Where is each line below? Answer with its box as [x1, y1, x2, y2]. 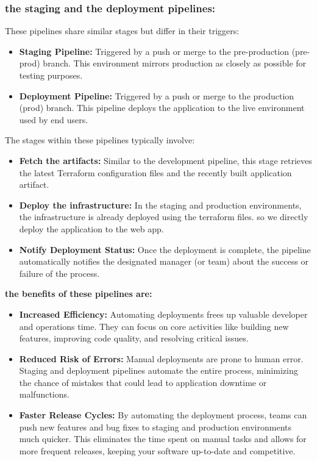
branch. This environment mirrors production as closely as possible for [43, 57, 307, 70]
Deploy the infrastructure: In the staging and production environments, [19, 198, 302, 211]
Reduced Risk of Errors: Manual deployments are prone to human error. [19, 352, 304, 365]
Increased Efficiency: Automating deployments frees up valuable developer [19, 307, 308, 320]
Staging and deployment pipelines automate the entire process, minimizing [19, 364, 298, 377]
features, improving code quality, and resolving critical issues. [19, 332, 249, 345]
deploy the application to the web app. [19, 222, 164, 235]
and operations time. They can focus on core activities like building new [19, 320, 289, 332]
